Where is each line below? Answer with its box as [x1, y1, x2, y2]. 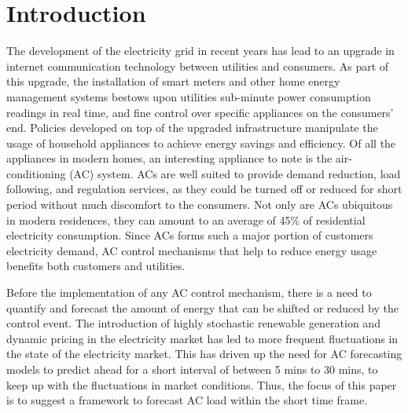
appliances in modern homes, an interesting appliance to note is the [6, 150, 333, 166]
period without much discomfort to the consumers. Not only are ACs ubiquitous [6, 196, 393, 213]
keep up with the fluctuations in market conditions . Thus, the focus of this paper [6, 376, 397, 393]
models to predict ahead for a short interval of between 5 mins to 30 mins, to [6, 361, 378, 377]
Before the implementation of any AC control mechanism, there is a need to [6, 284, 372, 301]
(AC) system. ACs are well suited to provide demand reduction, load [69, 165, 401, 181]
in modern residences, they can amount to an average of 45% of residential [6, 211, 366, 228]
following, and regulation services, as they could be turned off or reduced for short [6, 181, 402, 197]
